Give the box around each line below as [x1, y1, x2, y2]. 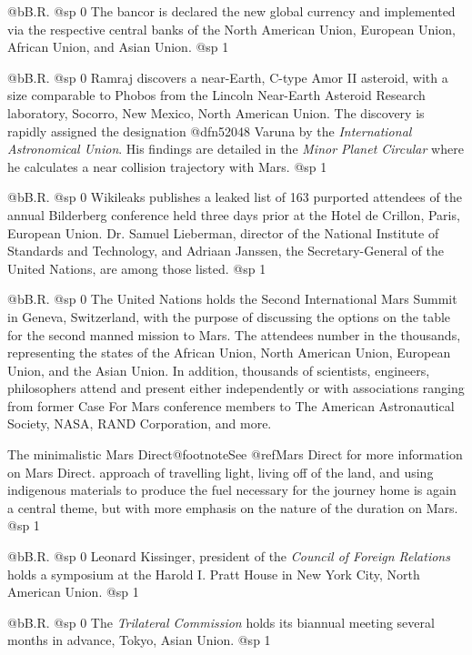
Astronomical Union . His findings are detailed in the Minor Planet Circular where [7, 139, 464, 158]
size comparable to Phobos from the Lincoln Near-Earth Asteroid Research [7, 86, 426, 105]
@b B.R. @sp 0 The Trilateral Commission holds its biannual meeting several [7, 612, 435, 631]
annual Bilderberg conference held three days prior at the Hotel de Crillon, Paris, [7, 205, 460, 224]
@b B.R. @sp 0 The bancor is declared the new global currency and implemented [7, 2, 456, 20]
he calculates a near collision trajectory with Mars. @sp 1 [7, 156, 327, 176]
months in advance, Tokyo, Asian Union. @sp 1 [7, 630, 271, 650]
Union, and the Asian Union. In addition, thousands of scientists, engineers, [7, 360, 430, 379]
